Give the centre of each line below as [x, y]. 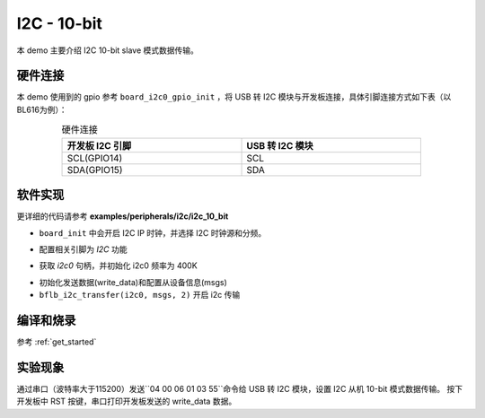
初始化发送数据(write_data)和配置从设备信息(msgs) [133, 282]
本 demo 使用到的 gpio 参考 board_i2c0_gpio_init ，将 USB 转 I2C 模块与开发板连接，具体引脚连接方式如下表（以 [234, 97]
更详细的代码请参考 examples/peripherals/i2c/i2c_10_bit [123, 216]
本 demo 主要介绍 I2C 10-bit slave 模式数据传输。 [108, 50]
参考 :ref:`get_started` [57, 342]
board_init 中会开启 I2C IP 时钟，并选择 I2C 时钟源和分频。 [153, 232]
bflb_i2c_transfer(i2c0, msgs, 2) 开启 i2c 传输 [140, 295]
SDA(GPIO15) [95, 170]
